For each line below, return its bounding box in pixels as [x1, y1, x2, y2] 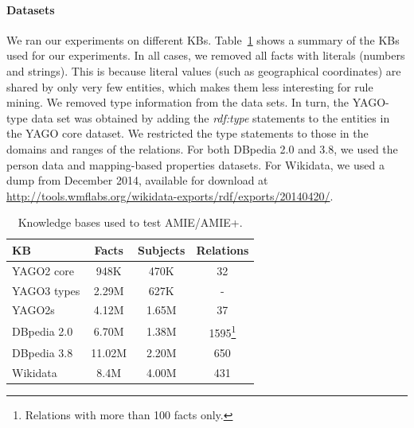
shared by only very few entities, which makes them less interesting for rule [6, 78, 373, 95]
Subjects [138, 241, 186, 258]
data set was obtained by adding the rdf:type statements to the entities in [31, 109, 390, 126]
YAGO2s [12, 302, 55, 318]
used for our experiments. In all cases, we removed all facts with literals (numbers [6, 47, 405, 64]
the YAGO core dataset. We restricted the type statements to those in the [6, 125, 369, 142]
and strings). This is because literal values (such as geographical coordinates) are [6, 62, 401, 79]
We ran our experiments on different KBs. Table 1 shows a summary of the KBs [6, 31, 400, 48]
